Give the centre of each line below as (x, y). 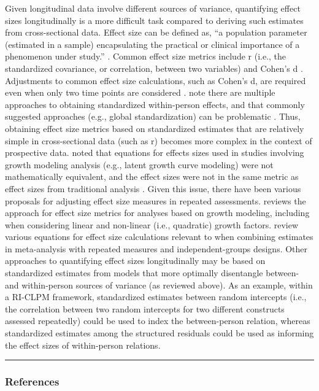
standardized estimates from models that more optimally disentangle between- (152, 273)
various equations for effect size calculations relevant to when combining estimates (159, 237)
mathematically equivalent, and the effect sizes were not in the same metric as (152, 176)
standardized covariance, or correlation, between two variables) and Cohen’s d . (154, 68)
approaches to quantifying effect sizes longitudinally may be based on (135, 261)
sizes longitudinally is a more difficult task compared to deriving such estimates (154, 20)
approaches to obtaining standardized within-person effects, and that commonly (155, 104)
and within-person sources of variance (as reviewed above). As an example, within (159, 285)
